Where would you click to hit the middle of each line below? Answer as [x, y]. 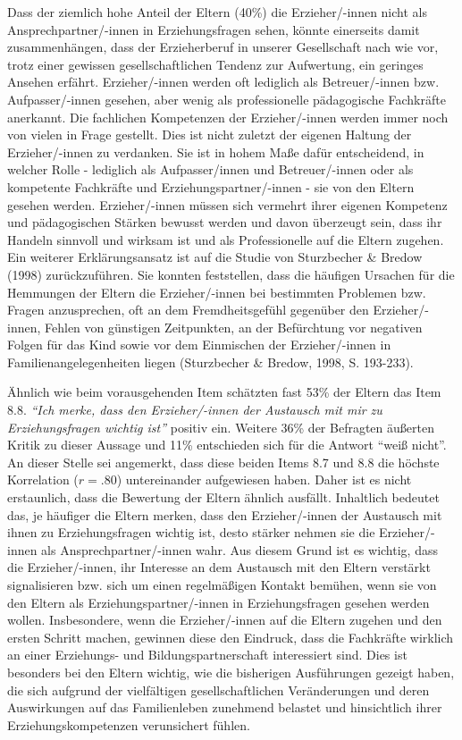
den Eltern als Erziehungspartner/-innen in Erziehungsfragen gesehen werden [218, 602]
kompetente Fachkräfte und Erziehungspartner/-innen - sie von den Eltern [211, 186]
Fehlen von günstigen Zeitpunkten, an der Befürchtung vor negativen [234, 327]
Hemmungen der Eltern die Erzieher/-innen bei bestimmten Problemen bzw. [217, 292]
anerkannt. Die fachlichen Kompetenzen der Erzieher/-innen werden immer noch [228, 117]
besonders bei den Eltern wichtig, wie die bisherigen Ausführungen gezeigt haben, [231, 672]
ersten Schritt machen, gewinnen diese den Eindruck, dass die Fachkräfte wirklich [231, 637]
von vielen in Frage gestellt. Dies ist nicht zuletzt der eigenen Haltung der [210, 135]
